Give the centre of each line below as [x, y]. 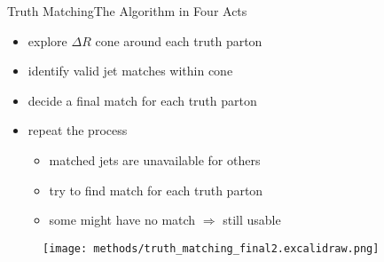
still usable [252, 220]
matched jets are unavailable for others [155, 159]
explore [47, 40]
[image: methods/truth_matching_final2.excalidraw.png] [211, 248]
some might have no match [122, 220]
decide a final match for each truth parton [142, 100]
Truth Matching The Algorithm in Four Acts [127, 11]
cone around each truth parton [179, 40]
